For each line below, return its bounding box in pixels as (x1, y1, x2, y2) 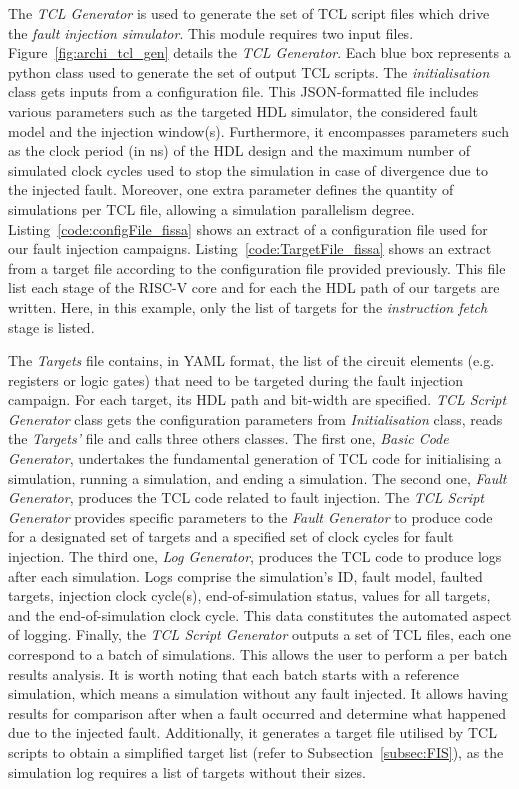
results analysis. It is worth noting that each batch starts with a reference (8, 663, 460, 684)
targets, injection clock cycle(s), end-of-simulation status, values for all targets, (8, 585, 491, 606)
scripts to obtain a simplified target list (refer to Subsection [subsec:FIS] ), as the (8, 741, 504, 762)
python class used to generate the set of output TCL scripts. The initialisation (8, 61, 490, 82)
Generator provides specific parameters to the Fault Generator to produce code (8, 506, 493, 527)
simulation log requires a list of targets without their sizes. (8, 761, 366, 782)
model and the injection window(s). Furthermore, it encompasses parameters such (8, 120, 509, 141)
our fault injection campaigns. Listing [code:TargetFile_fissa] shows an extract (8, 238, 492, 259)
